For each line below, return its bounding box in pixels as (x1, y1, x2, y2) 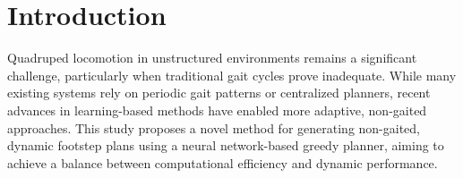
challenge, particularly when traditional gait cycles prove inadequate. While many (7, 65, 457, 84)
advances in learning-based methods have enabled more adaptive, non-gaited (7, 100, 427, 119)
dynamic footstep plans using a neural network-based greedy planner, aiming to (7, 136, 444, 155)
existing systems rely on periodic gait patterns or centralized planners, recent (7, 83, 431, 102)
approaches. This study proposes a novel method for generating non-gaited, (7, 118, 421, 137)
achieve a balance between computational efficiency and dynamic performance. (7, 153, 438, 172)
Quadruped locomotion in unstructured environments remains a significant (7, 48, 417, 67)
